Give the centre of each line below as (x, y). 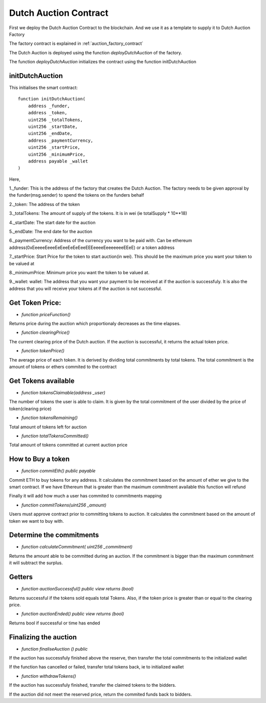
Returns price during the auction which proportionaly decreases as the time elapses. (95, 324)
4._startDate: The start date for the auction (52, 222)
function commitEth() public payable (59, 471)
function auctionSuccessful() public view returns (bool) (78, 589)
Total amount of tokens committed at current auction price (68, 445)
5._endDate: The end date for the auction (51, 232)
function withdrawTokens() (49, 676)
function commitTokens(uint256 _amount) (64, 505)
